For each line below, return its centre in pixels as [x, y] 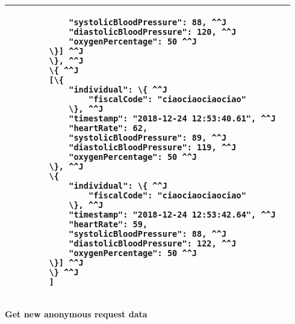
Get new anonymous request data [76, 314]
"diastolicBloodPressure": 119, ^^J [153, 147]
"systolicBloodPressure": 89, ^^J [148, 138]
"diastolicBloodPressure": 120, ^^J [153, 32]
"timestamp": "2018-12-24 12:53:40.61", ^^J [172, 118]
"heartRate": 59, [108, 224]
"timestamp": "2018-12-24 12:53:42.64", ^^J [172, 215]
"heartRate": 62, [108, 128]
